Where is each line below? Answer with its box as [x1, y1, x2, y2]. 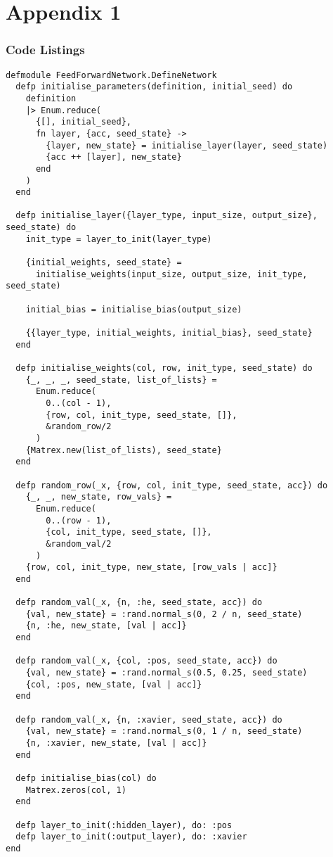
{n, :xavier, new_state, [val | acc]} [25, 738, 207, 748]
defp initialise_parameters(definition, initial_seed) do [15, 82, 293, 92]
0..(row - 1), [46, 515, 112, 526]
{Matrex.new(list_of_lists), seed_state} [25, 445, 222, 455]
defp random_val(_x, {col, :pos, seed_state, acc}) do [15, 656, 277, 666]
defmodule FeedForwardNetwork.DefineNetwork [6, 70, 217, 80]
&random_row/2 [46, 421, 112, 432]
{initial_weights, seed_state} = [25, 258, 182, 268]
